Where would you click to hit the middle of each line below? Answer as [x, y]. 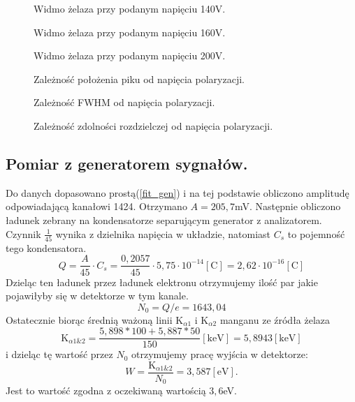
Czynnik [23, 233]
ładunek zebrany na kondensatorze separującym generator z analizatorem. [164, 219]
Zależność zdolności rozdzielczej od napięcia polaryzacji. [153, 125]
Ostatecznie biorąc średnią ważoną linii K [95, 319]
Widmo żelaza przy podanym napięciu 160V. [130, 32]
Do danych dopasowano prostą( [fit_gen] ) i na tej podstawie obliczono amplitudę [177, 192]
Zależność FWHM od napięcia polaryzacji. [124, 102]
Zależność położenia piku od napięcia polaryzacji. [139, 79]
